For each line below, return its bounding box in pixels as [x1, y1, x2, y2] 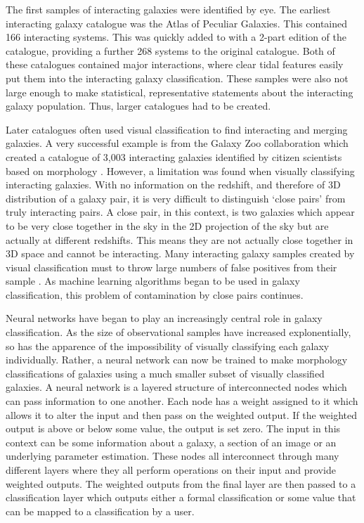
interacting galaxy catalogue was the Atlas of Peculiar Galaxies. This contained [6, 15, 348, 30]
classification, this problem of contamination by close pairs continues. [6, 287, 304, 302]
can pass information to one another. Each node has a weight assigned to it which [6, 394, 358, 408]
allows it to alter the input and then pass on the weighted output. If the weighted [6, 407, 357, 422]
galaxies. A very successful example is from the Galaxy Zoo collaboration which [6, 136, 349, 150]
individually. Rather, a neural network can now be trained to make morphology [6, 352, 348, 367]
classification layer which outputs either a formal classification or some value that [6, 490, 356, 505]
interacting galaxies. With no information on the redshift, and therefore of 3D [6, 177, 341, 192]
